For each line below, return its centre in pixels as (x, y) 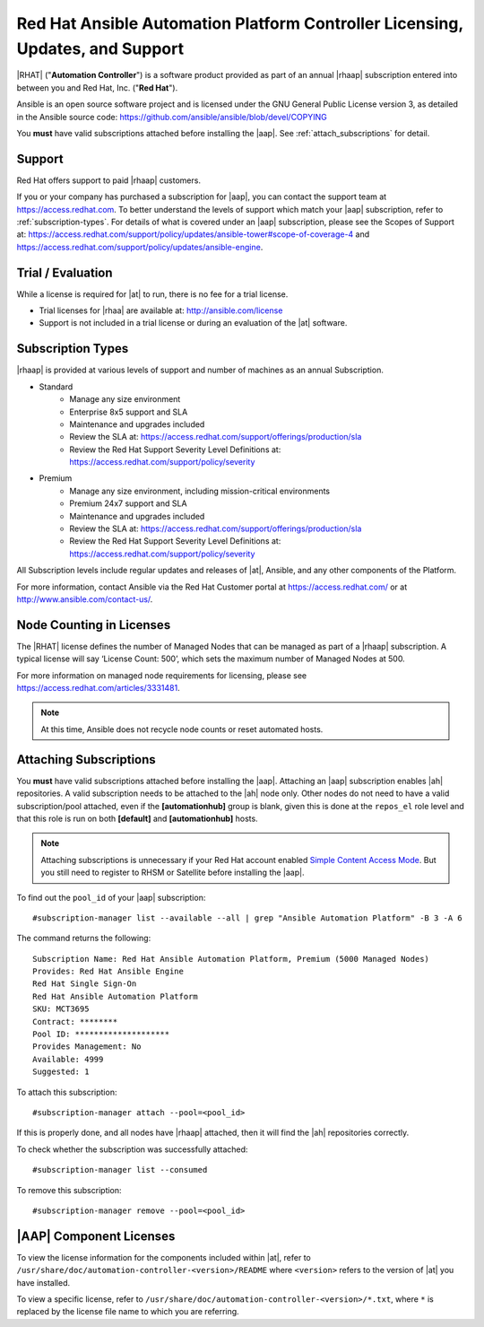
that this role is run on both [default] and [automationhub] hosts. (138, 818)
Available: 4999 (68, 1059)
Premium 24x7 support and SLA (128, 503)
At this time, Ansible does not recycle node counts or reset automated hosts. (182, 729)
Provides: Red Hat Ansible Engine (108, 972)
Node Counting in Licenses (94, 625)
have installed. (43, 1282)
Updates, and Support (100, 48)
